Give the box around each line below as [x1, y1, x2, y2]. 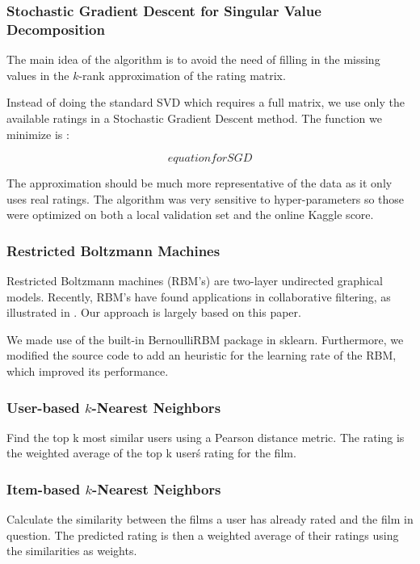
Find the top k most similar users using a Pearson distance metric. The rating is [6, 428, 405, 445]
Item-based [6, 479, 81, 499]
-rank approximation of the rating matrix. [78, 66, 286, 83]
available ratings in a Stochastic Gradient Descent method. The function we [6, 109, 382, 126]
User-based [6, 397, 80, 417]
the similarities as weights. [6, 542, 137, 559]
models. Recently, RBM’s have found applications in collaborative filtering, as [6, 288, 391, 305]
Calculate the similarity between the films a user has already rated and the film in [6, 511, 414, 528]
